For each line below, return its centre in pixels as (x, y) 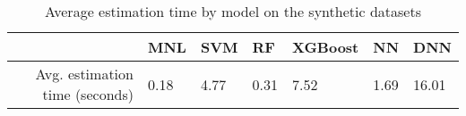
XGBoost (325, 47)
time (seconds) (88, 94)
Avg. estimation (84, 74)
